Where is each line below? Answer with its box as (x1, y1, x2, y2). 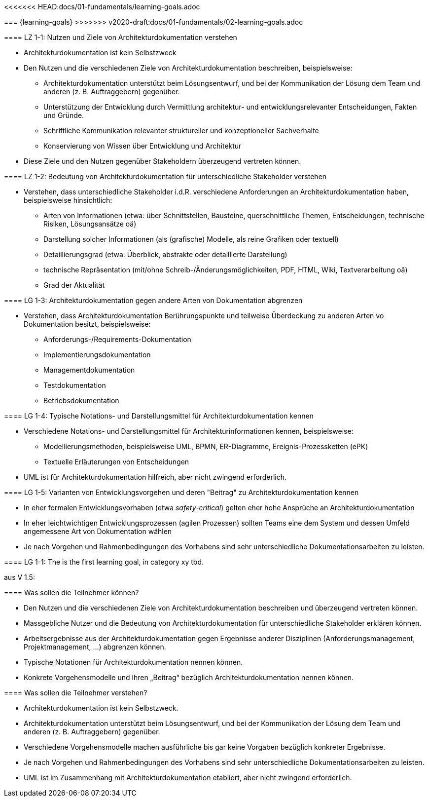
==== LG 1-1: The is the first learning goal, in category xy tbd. (4, 558, 204, 566)
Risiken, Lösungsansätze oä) (43, 220, 137, 228)
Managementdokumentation (43, 366, 135, 374)
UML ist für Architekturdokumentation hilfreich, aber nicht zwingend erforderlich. (24, 473, 287, 481)
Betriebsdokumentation (43, 396, 119, 405)
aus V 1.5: (4, 573, 35, 581)
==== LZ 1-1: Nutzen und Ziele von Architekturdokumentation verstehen (4, 33, 237, 41)
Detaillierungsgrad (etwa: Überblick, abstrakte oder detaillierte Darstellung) (43, 250, 287, 259)
